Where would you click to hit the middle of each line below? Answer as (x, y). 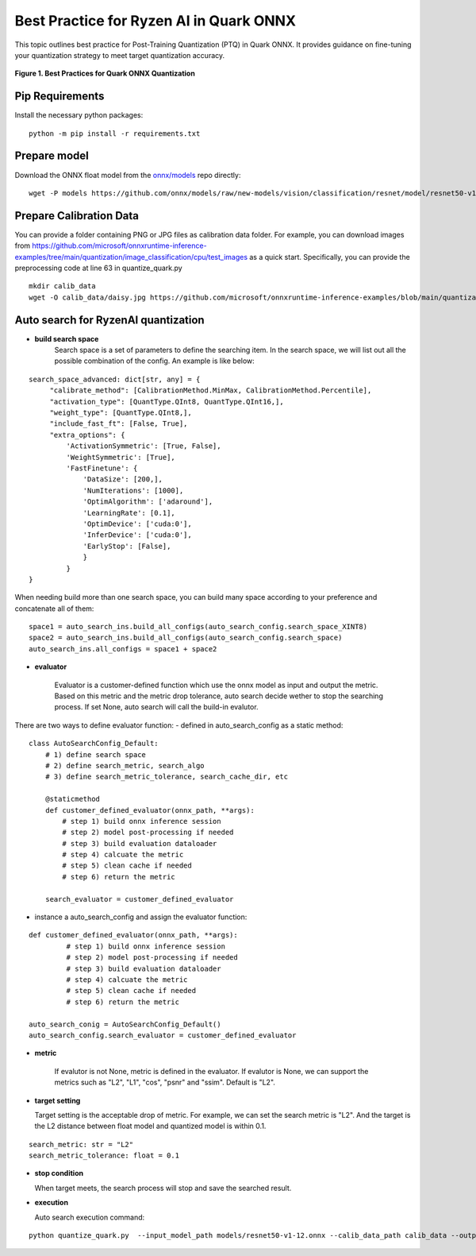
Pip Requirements (59, 97)
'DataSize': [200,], (123, 479)
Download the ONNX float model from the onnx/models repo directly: (128, 175)
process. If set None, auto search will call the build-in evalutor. (156, 707)
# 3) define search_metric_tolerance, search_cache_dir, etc (167, 777)
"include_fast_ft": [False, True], (119, 424)
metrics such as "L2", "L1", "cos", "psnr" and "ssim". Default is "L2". (165, 1082)
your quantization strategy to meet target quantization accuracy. (120, 55)
